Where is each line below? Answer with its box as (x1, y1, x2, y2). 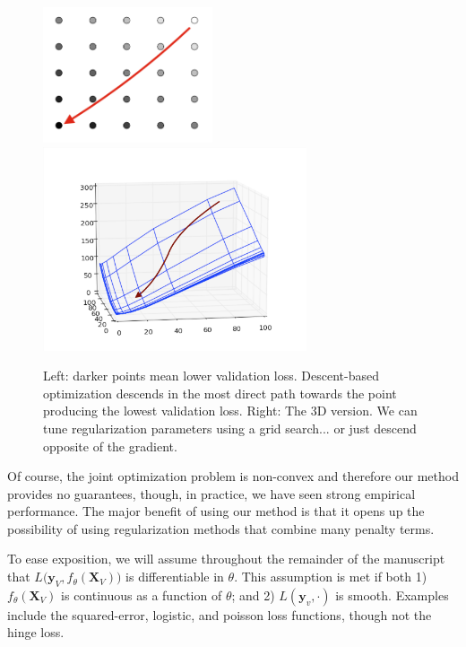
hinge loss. (7, 623, 65, 642)
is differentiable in (125, 567, 224, 586)
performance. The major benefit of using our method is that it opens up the (7, 502, 425, 520)
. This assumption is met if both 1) (234, 567, 427, 586)
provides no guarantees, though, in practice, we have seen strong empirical (7, 484, 416, 503)
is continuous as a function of (61, 585, 222, 604)
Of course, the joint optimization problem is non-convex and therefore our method (7, 467, 459, 485)
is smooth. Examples (335, 585, 449, 604)
